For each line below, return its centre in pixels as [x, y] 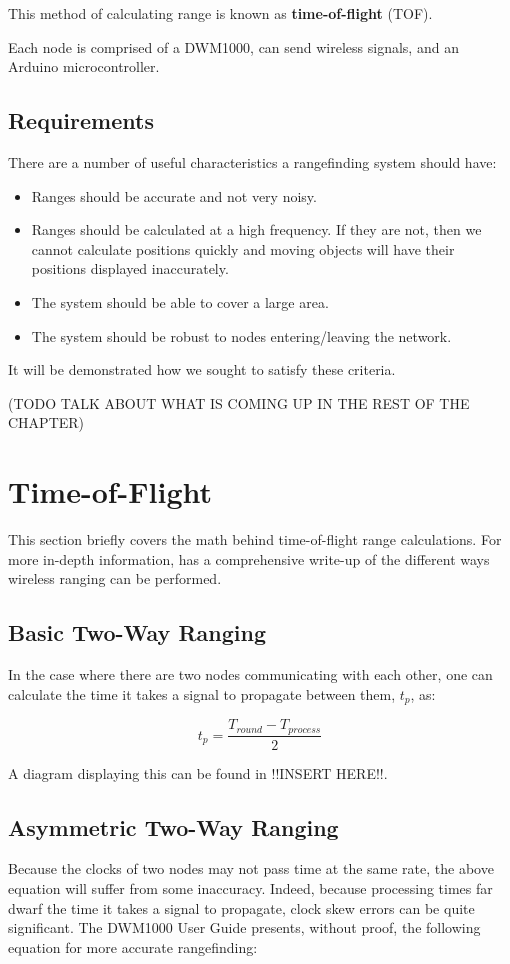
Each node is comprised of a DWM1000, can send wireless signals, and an [233, 46]
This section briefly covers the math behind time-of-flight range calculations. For [255, 539]
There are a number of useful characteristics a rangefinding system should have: [252, 161]
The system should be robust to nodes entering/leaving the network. [241, 335]
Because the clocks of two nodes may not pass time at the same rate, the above [251, 868]
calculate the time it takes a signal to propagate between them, [202, 693]
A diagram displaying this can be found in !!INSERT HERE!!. [198, 772]
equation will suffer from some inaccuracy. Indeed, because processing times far [250, 887]
